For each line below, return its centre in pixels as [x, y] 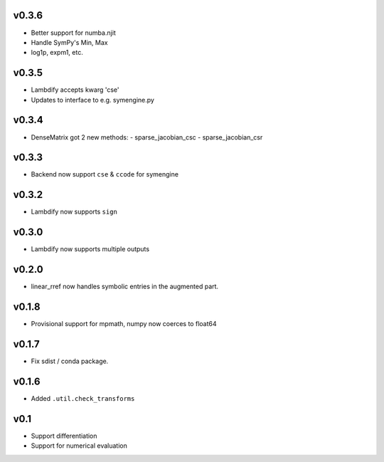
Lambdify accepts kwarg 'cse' [75, 90]
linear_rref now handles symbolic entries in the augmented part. [125, 287]
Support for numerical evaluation [79, 446]
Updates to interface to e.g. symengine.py [92, 100]
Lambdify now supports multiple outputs [90, 249]
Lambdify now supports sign [74, 212]
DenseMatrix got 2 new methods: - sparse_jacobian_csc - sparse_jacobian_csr [147, 137]
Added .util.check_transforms [83, 398]
